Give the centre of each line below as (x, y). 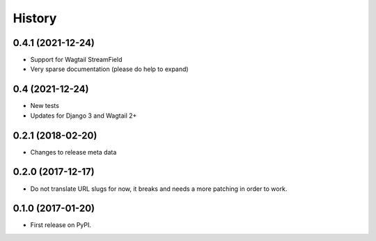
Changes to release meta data (73, 152)
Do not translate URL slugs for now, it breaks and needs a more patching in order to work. (159, 189)
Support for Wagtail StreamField (76, 60)
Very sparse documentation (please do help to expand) (109, 69)
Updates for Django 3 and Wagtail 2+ (84, 116)
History (35, 18)
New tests (45, 106)
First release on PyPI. (61, 225)
